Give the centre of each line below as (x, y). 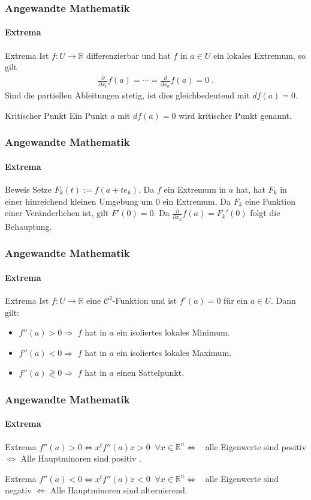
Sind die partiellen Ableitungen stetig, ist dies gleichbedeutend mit (127, 95)
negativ (18, 490)
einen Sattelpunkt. (150, 372)
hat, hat (250, 189)
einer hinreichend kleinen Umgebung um (79, 201)
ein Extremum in (195, 189)
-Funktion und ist (144, 300)
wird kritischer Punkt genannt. (235, 115)
